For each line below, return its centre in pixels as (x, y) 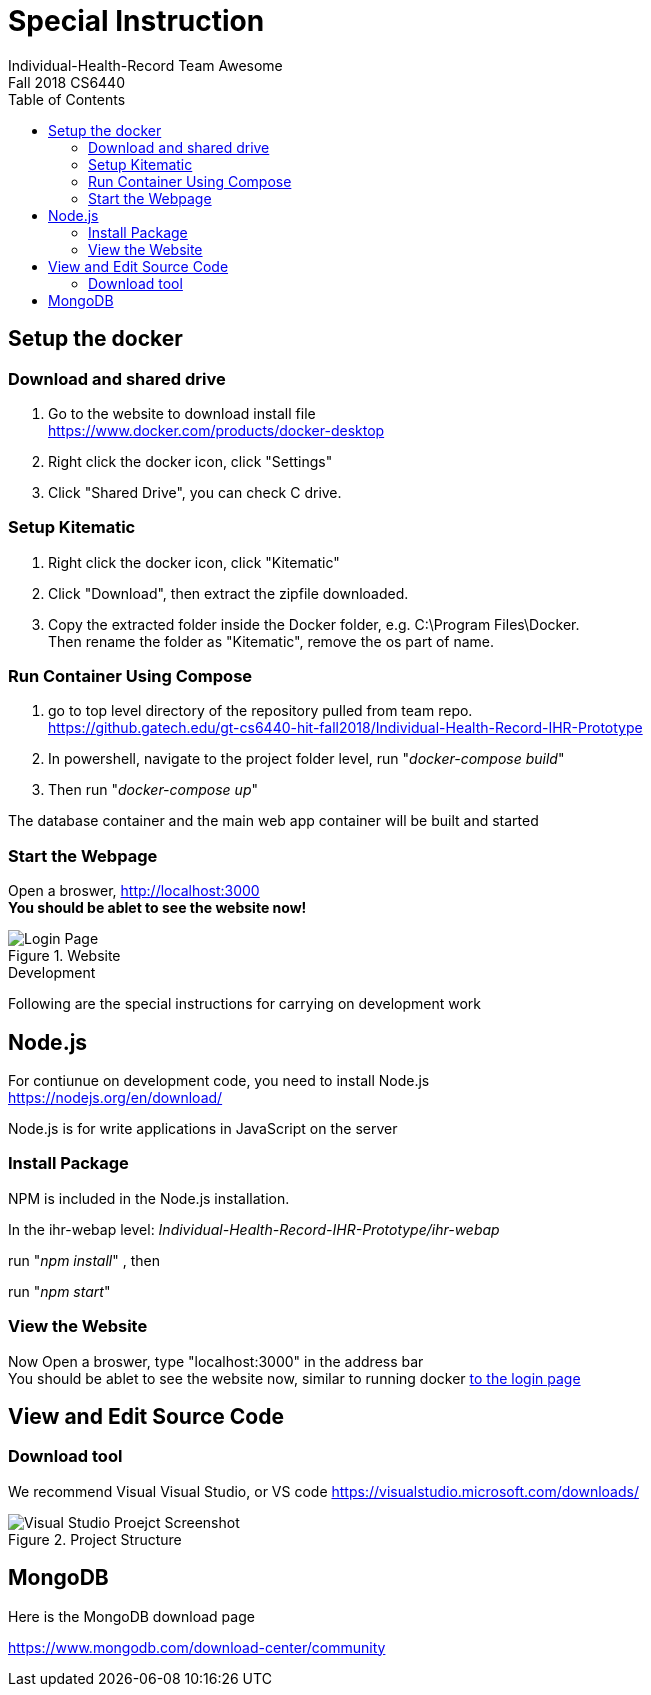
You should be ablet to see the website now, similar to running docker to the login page (294, 1378)
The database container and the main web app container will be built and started (273, 821)
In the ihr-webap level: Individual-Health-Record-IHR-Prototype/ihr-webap (254, 1229)
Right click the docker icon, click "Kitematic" (194, 562)
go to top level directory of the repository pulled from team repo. (260, 711)
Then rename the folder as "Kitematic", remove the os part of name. (271, 641)
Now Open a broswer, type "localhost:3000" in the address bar (216, 1361)
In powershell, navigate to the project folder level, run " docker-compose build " (306, 759)
